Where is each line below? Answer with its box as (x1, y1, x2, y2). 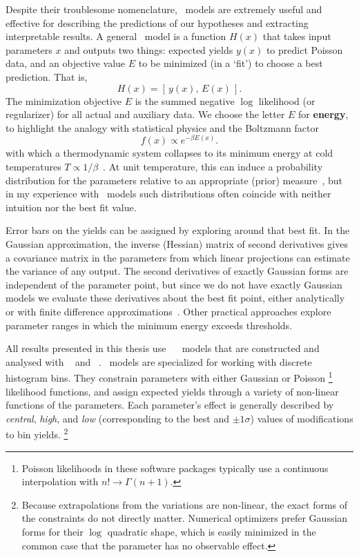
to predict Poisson (266, 42, 343, 57)
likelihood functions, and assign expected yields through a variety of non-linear (6, 384, 339, 398)
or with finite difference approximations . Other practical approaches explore (6, 304, 331, 318)
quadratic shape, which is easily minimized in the (107, 524, 316, 538)
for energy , (298, 107, 349, 121)
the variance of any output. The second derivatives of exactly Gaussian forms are (6, 264, 349, 278)
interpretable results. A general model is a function (6, 29, 226, 43)
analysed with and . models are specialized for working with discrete (6, 354, 312, 369)
